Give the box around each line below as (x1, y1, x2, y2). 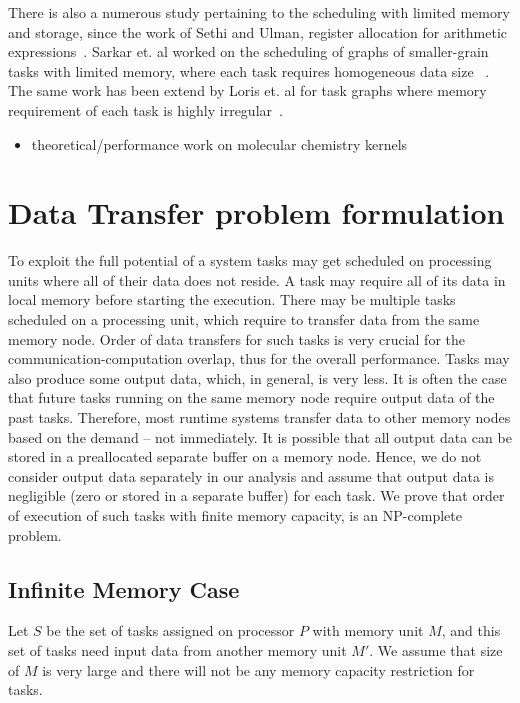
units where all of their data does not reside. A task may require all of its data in (8, 269, 506, 290)
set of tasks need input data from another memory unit (8, 639, 347, 660)
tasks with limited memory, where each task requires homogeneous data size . (8, 60, 490, 81)
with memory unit (312, 620, 424, 641)
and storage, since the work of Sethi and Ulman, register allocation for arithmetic (8, 21, 508, 42)
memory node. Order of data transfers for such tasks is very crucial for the (8, 328, 465, 349)
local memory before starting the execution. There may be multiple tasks (8, 289, 456, 310)
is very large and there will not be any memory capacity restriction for (42, 659, 475, 680)
